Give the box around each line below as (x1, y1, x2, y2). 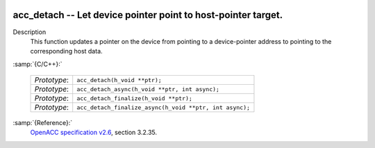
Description (12, 28, 47, 36)
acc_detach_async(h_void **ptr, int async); (76, 85, 220, 93)
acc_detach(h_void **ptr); (76, 76, 162, 83)
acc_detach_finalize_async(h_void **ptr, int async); (76, 104, 250, 111)
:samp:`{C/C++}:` (12, 60, 62, 68)
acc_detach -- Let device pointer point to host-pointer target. (12, 9, 283, 21)
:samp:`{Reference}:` (12, 119, 73, 127)
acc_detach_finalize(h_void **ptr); (76, 94, 192, 102)
